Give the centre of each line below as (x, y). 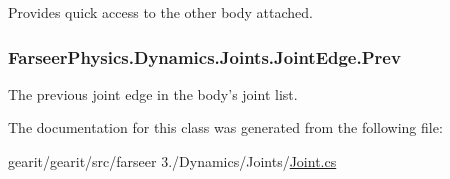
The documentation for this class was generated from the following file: (225, 127)
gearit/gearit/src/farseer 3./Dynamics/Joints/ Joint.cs (172, 161)
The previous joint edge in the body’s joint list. (153, 93)
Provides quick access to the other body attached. (160, 12)
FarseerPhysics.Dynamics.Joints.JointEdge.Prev (204, 56)
